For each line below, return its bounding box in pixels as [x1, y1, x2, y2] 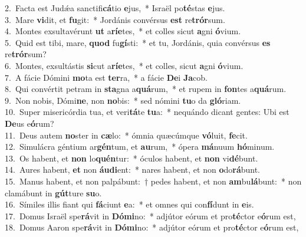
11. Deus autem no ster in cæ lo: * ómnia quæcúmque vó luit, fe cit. [5, 129, 248, 141]
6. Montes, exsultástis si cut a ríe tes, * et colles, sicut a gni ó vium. [5, 59, 244, 71]
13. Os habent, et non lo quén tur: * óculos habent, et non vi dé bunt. [5, 152, 258, 164]
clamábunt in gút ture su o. [5, 186, 102, 199]
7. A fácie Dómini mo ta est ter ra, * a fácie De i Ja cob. [5, 71, 208, 83]
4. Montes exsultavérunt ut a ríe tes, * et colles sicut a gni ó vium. [5, 25, 241, 37]
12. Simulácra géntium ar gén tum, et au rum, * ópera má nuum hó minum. [5, 140, 275, 153]
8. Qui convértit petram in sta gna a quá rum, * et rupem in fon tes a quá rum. [5, 83, 287, 95]
